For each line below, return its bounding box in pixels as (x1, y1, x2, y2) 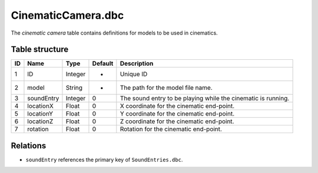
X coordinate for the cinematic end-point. (120, 102, 235, 110)
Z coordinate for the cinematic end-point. (120, 117, 234, 125)
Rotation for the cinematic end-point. (120, 125, 222, 133)
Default (92, 59, 114, 67)
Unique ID (120, 70, 148, 79)
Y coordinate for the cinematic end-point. (120, 110, 235, 118)
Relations (11, 141, 47, 151)
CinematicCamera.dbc (11, 9, 124, 22)
